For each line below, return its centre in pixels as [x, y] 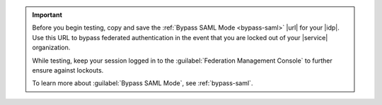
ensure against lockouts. [68, 70]
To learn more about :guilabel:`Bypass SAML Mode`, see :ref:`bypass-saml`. [143, 83]
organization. [51, 48]
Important [47, 15]
